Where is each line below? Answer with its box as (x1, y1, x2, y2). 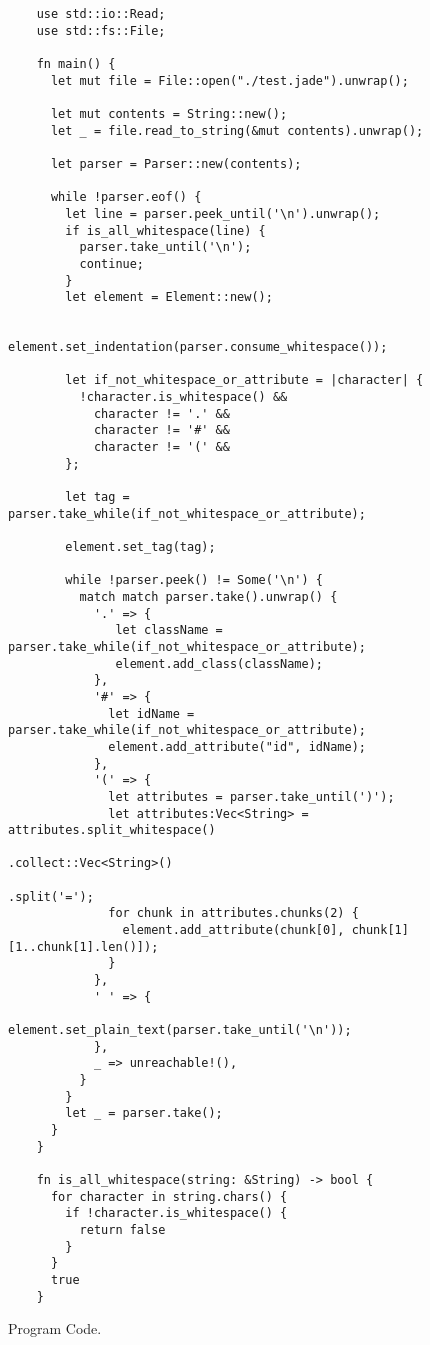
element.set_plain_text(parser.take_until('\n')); (8, 1023, 352, 1038)
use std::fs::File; (36, 23, 166, 38)
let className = (115, 623, 223, 638)
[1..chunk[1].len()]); (8, 939, 159, 954)
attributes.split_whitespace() (8, 823, 216, 838)
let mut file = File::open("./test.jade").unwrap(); (50, 73, 409, 88)
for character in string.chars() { (50, 1189, 288, 1204)
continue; (79, 256, 145, 271)
